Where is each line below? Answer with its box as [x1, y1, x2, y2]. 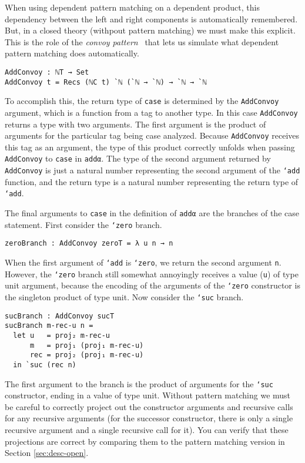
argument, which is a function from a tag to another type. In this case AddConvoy [5, 106, 298, 118]
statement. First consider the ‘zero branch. [5, 218, 162, 230]
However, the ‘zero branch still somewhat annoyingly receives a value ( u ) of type [5, 267, 299, 280]
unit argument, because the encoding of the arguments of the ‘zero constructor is [5, 279, 300, 291]
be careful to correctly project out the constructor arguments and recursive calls [5, 400, 293, 412]
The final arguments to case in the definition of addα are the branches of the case [5, 207, 299, 219]
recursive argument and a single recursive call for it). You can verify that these [5, 423, 289, 435]
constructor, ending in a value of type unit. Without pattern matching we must [5, 389, 291, 401]
